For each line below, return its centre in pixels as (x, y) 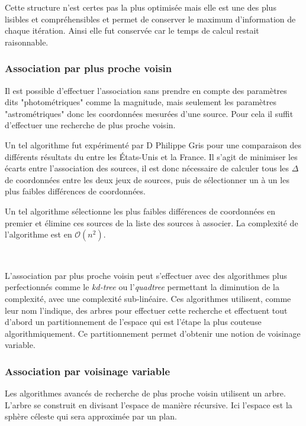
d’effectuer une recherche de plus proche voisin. (90, 125)
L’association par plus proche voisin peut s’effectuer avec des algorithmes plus (146, 275)
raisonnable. (27, 42)
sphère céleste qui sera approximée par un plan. (91, 416)
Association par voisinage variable (88, 371)
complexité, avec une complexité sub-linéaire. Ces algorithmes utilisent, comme (148, 298)
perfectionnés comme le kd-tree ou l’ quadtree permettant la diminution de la (142, 287)
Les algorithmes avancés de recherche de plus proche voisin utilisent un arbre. (145, 393)
